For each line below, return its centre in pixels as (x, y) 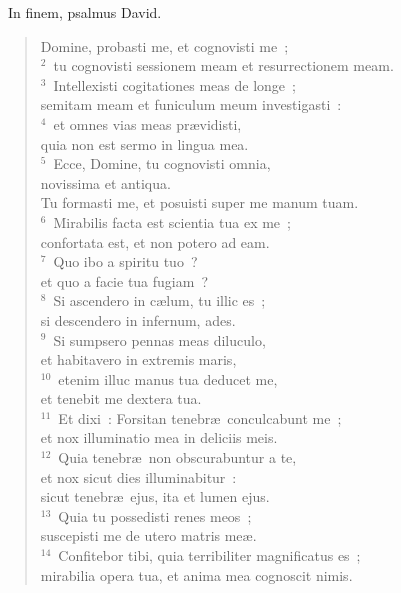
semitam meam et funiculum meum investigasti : (191, 104)
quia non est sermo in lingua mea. (144, 143)
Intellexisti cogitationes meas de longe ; (174, 84)
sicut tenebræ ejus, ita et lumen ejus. (155, 496)
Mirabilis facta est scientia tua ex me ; (172, 221)
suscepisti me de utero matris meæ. (148, 535)
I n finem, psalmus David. (85, 12)
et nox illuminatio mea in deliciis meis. (159, 437)
